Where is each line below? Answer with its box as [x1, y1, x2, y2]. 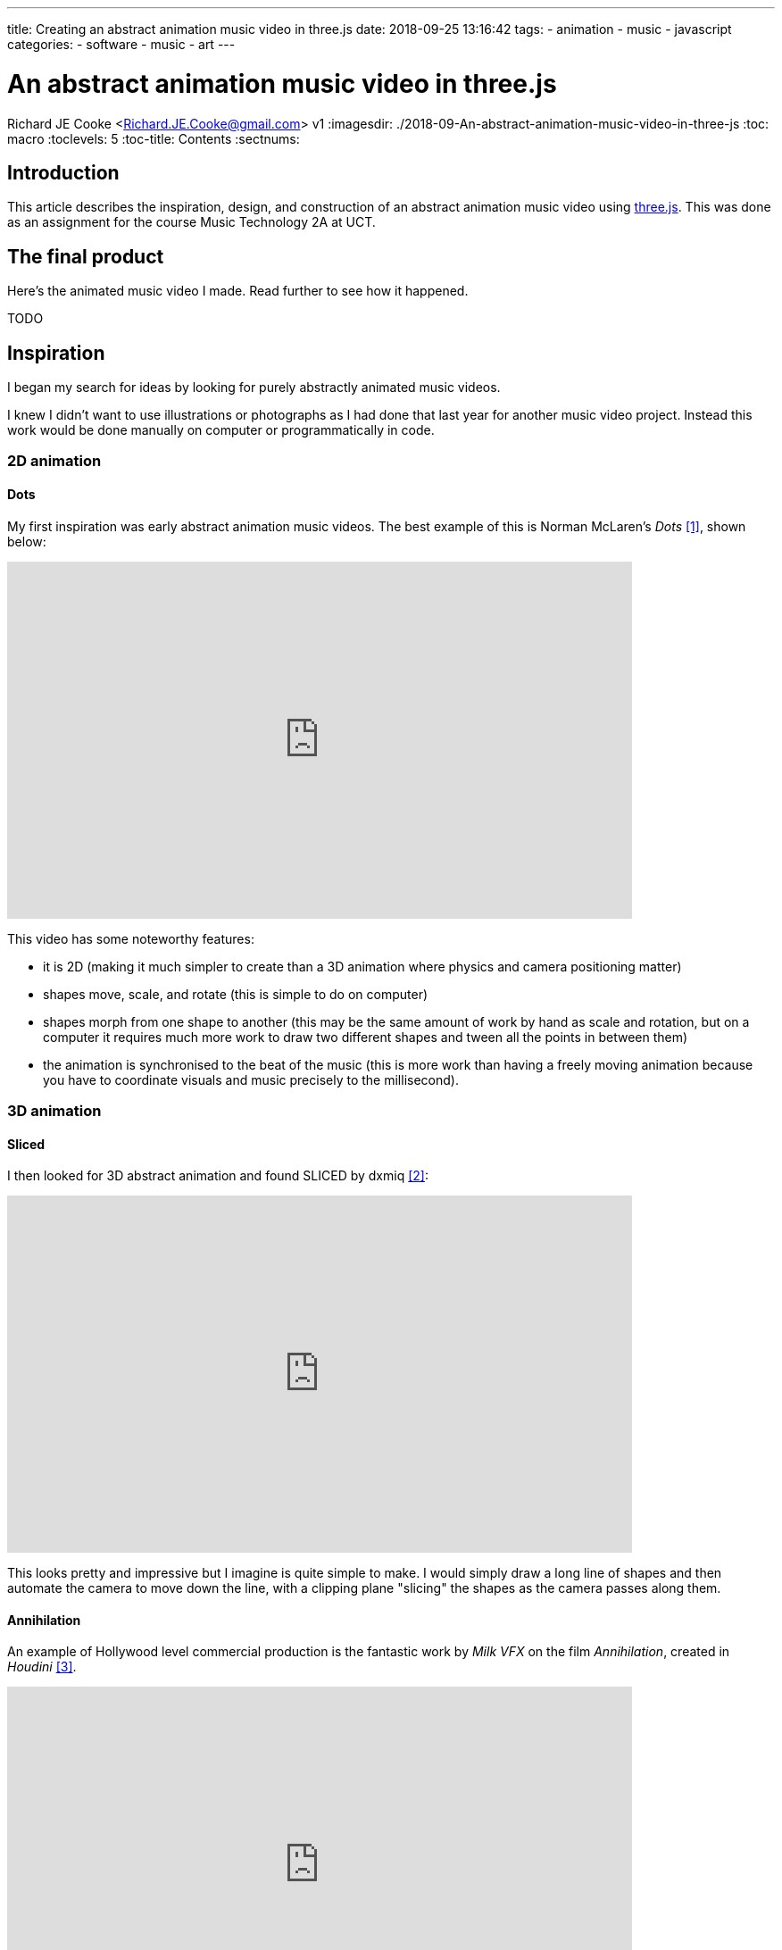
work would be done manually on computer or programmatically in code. [7, 422, 435, 438]
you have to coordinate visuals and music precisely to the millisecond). [43, 1071, 459, 1087]
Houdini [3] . [7, 1659, 77, 1675]
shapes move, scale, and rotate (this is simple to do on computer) [43, 986, 428, 1002]
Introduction [7, 161, 120, 184]
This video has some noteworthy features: [7, 930, 254, 946]
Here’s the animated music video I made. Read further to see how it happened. [7, 283, 469, 299]
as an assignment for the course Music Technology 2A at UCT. [7, 214, 376, 230]
